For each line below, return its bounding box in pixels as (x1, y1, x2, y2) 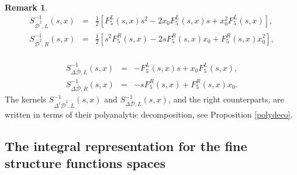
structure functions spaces (5, 154, 166, 172)
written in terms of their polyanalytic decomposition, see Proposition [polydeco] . (5, 108, 293, 120)
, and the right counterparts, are (168, 93, 284, 105)
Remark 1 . (5, 1, 48, 13)
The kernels (5, 93, 46, 105)
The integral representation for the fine (5, 136, 247, 155)
